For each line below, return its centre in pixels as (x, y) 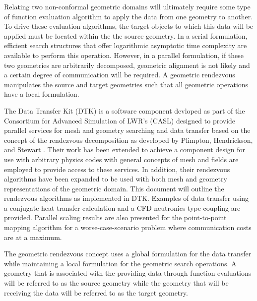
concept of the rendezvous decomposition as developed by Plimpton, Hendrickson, (128, 140)
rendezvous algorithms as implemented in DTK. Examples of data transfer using (126, 198)
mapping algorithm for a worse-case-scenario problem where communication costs (128, 227)
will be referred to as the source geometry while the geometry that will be (116, 283)
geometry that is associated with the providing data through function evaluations (128, 273)
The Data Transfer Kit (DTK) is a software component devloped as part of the (125, 110)
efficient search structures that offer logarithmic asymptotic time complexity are (126, 45)
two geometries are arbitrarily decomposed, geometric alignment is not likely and (127, 65)
